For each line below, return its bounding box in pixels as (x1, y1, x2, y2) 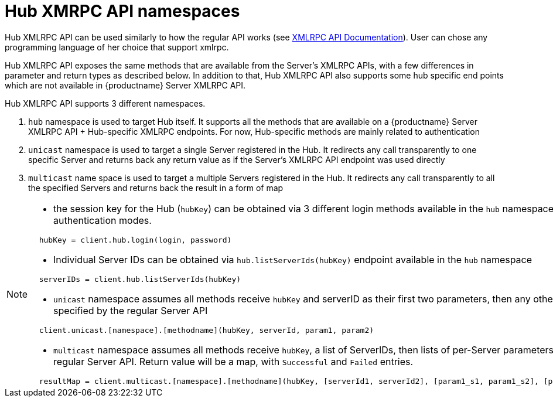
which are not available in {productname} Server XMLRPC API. (5, 80, 246, 90)
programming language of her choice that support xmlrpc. (5, 42, 229, 52)
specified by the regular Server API (53, 304, 208, 316)
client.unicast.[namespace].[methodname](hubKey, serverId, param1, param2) (39, 325, 374, 335)
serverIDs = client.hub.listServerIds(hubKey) (39, 274, 241, 284)
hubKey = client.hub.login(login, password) (39, 235, 232, 244)
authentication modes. (53, 214, 152, 226)
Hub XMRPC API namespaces (5, 1, 240, 21)
